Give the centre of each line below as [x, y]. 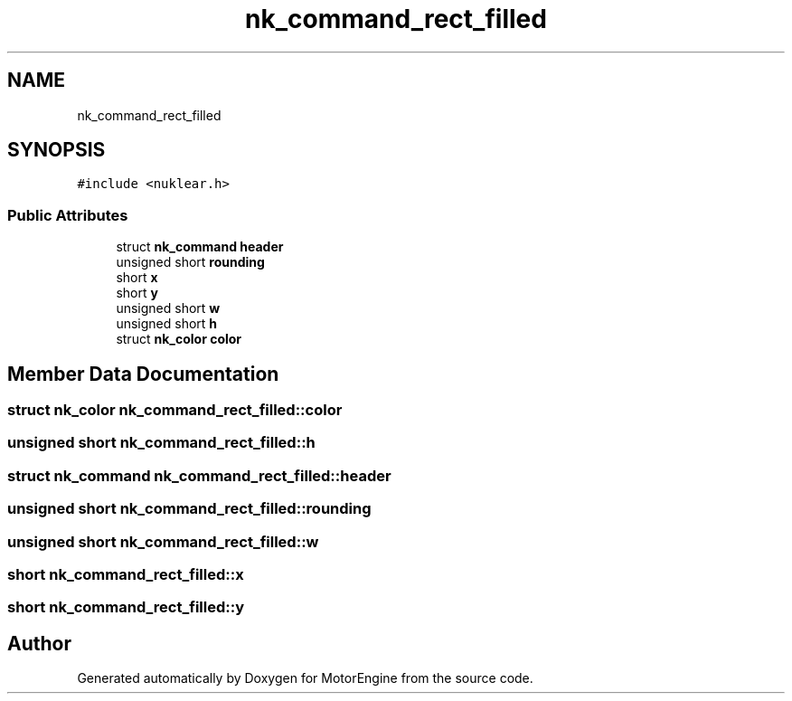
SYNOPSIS [57, 150]
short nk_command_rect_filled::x [126, 574]
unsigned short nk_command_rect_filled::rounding [189, 509]
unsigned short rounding [190, 262]
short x [137, 278]
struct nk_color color [179, 339]
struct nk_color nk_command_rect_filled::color [175, 410]
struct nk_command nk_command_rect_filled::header [199, 475]
